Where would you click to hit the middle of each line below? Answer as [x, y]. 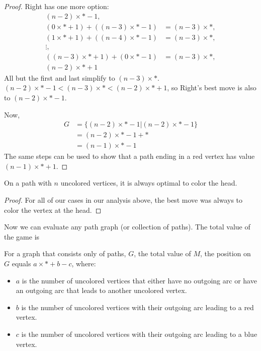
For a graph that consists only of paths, [65, 253]
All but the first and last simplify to [60, 77]
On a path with [28, 183]
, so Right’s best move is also [212, 87]
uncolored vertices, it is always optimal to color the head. [149, 183]
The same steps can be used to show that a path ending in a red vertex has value [129, 156]
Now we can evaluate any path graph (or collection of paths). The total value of [127, 227]
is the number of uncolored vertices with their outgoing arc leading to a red [138, 307]
